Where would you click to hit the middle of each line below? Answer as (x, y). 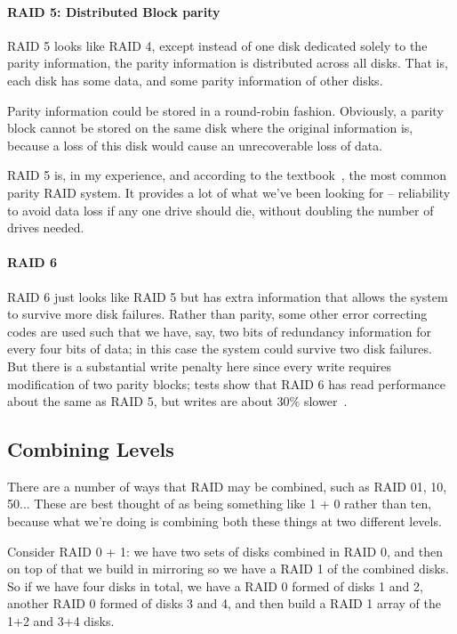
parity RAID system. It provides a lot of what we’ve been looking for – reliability (229, 192)
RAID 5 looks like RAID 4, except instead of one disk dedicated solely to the (217, 45)
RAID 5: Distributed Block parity (114, 11)
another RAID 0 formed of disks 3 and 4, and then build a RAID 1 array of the (224, 603)
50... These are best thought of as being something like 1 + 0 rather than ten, (220, 504)
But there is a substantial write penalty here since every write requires (200, 366)
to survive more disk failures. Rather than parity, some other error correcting (217, 314)
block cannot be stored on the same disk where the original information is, (210, 128)
